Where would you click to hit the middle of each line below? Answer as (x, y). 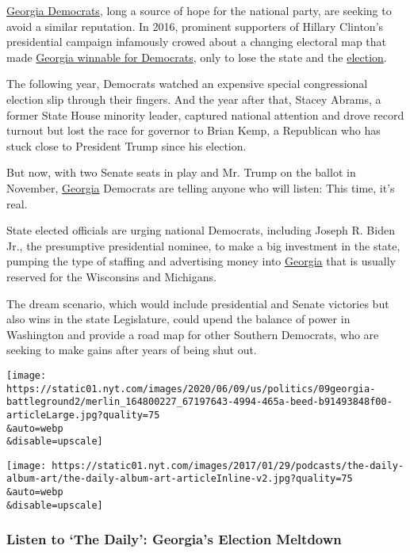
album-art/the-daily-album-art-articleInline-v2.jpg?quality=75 (180, 479)
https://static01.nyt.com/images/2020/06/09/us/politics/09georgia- (191, 389)
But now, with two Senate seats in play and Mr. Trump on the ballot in (181, 172)
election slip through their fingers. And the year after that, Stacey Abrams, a (194, 99)
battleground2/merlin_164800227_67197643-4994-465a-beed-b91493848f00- (199, 402)
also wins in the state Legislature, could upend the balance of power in (178, 319)
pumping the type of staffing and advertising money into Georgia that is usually (201, 261)
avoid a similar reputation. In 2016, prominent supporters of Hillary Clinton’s (195, 26)
